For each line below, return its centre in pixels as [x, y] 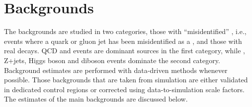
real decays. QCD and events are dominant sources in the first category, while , [125, 51]
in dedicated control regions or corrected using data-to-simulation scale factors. [124, 89]
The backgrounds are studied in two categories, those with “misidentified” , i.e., [125, 31]
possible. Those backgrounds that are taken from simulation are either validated [126, 80]
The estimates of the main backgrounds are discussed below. [96, 99]
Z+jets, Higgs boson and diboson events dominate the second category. [112, 60]
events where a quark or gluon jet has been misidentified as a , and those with [123, 41]
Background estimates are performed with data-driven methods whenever [116, 70]
